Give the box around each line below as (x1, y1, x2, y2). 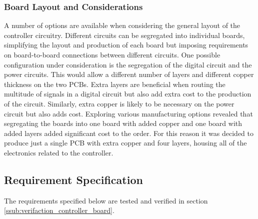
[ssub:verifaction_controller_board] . (4, 205, 114, 215)
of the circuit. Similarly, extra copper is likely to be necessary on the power (4, 98, 234, 108)
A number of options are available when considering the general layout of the (4, 20, 240, 30)
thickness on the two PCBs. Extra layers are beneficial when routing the (4, 78, 225, 89)
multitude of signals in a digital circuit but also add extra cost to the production (4, 88, 251, 99)
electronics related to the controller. (4, 147, 113, 157)
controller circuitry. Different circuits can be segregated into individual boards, (4, 29, 245, 40)
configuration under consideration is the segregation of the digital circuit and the (4, 59, 252, 69)
